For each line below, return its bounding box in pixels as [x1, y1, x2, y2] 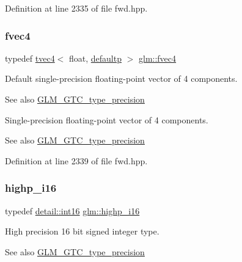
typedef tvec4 [5, 51, 55, 64]
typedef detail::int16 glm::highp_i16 [5, 204, 140, 217]
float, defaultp [69, 51, 122, 64]
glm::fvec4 [139, 51, 177, 64]
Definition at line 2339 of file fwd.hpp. [5, 154, 148, 167]
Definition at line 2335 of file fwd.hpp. [5, 2, 148, 14]
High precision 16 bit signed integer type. [5, 225, 159, 238]
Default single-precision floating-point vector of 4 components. [5, 72, 238, 85]
